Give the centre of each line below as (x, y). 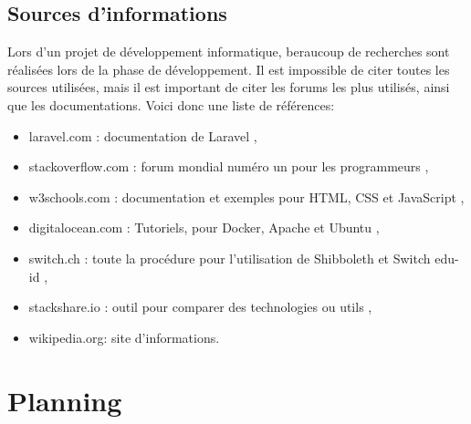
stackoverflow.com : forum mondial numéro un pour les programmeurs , (229, 166)
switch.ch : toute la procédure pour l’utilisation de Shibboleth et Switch (230, 258)
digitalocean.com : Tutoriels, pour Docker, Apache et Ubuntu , (204, 228)
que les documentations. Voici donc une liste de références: (171, 104)
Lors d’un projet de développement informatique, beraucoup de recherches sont (229, 52)
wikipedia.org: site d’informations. (124, 337)
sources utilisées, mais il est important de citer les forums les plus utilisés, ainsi (229, 87)
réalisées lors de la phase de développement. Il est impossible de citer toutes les (229, 69)
